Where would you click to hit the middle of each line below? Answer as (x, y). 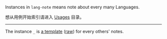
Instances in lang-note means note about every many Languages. (73, 7)
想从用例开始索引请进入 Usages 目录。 (45, 17)
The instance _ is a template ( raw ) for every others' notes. (65, 31)
